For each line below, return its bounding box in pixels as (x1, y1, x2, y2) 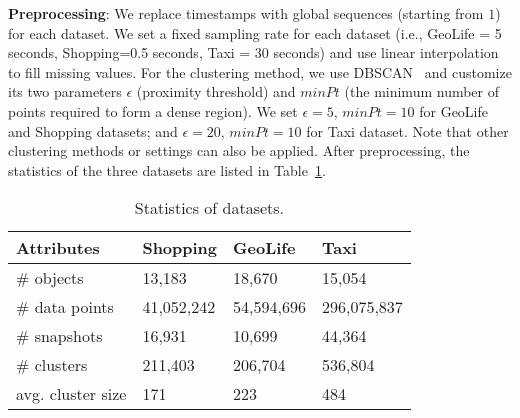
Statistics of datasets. (134, 196, 285, 220)
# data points (16, 295, 114, 319)
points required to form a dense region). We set (8, 100, 298, 121)
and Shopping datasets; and (8, 120, 178, 141)
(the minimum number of (344, 81, 500, 102)
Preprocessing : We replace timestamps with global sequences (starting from (8, 3, 484, 23)
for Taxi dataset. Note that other (306, 120, 509, 141)
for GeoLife (419, 100, 489, 121)
